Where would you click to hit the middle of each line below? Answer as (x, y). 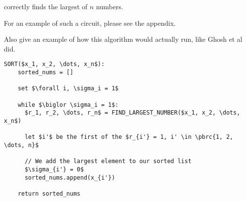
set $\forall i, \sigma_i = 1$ (68, 89)
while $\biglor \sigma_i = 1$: (68, 105)
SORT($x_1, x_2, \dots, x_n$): (54, 64)
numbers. (109, 6)
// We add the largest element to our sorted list (108, 161)
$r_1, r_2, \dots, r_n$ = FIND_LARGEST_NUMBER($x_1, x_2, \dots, (132, 113)
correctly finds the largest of (46, 6)
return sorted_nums (49, 193)
